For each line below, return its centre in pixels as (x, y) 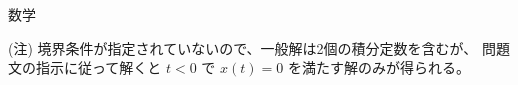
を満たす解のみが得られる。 (378, 67)
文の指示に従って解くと (85, 67)
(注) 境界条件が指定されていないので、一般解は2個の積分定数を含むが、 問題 (259, 47)
